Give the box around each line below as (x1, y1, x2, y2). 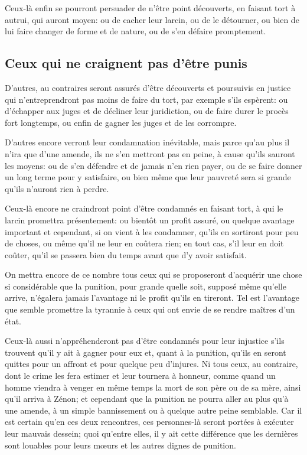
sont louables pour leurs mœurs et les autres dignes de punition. (5, 438, 236, 451)
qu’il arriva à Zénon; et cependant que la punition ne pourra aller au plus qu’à (5, 392, 289, 405)
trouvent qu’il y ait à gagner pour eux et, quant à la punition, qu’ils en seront (5, 346, 286, 358)
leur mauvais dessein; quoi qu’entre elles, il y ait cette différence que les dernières (5, 427, 298, 440)
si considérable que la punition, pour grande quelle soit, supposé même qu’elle (5, 279, 286, 292)
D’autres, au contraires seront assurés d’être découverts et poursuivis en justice (5, 81, 291, 93)
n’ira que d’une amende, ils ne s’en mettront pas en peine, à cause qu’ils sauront (5, 147, 295, 160)
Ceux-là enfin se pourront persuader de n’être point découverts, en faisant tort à (5, 2, 296, 14)
